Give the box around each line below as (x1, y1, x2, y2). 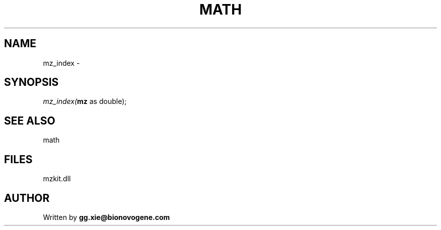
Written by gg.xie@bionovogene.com (43, 212, 170, 221)
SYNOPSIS (4, 76, 59, 89)
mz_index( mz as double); (43, 97, 127, 106)
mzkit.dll (43, 174, 71, 183)
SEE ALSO (4, 114, 55, 127)
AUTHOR (4, 191, 50, 204)
